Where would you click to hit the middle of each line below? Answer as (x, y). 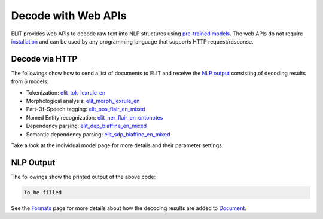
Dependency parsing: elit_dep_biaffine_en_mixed (86, 126)
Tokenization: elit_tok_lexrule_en (66, 92)
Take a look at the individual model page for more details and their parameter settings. (117, 145)
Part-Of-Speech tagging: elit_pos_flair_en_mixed (86, 109)
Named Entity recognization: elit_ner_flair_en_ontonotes (95, 117)
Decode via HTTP (44, 59)
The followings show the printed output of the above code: (83, 177)
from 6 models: (30, 81)
